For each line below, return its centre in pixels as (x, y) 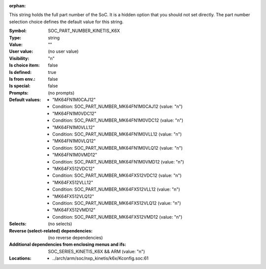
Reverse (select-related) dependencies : (51, 231)
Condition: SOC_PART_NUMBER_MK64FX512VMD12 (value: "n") (117, 217)
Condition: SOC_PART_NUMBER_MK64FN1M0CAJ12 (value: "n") (117, 106)
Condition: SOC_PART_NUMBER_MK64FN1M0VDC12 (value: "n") (118, 120)
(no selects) (60, 224)
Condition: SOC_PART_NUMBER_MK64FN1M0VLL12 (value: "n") (117, 134)
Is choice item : (24, 65)
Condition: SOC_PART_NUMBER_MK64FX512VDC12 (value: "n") (117, 175)
